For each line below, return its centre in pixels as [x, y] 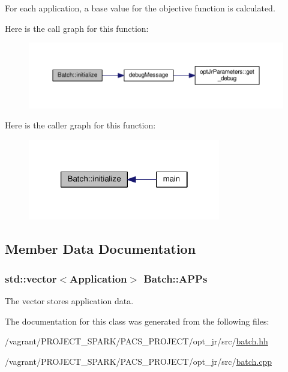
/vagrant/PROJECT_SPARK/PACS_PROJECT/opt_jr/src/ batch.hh [136, 341]
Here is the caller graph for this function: [80, 125]
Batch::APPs [175, 278]
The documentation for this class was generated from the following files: [137, 321]
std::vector [31, 278]
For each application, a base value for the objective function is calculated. [140, 8]
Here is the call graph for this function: [77, 28]
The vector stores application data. [69, 300]
